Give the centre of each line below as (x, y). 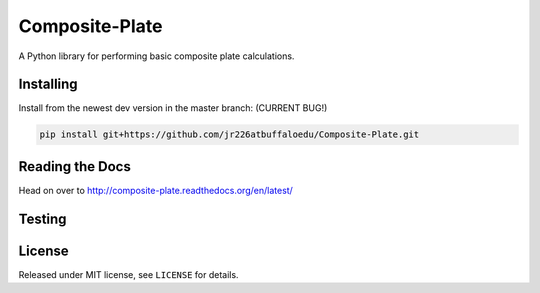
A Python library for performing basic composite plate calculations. (156, 56)
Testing (42, 218)
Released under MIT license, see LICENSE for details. (128, 274)
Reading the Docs (75, 166)
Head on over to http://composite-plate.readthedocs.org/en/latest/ (156, 190)
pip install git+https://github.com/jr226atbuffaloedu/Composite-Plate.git (229, 134)
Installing (48, 84)
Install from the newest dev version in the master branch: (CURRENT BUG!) (173, 108)
